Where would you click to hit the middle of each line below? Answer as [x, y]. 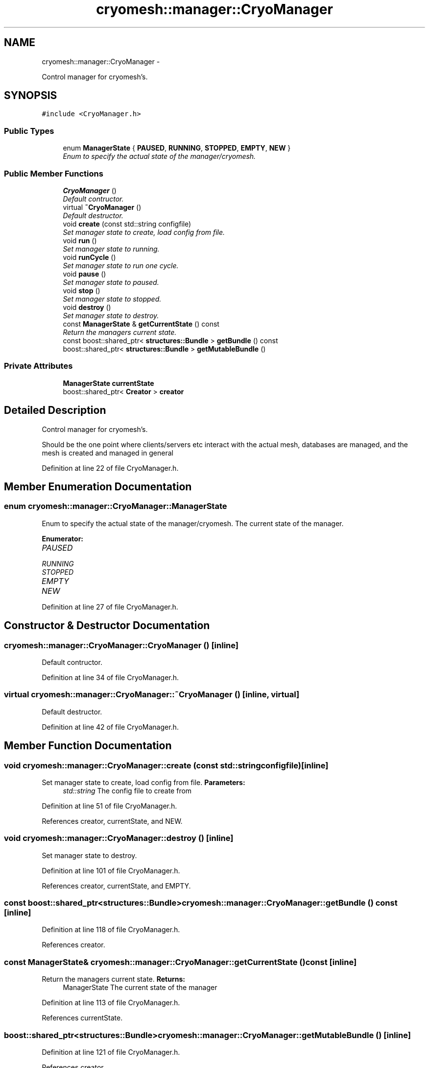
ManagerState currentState [108, 383]
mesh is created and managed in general [107, 453]
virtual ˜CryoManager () [102, 207]
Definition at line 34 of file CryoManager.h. [110, 677]
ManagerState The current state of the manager [140, 988]
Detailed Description [55, 410]
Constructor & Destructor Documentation [107, 626]
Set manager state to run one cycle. [121, 265]
